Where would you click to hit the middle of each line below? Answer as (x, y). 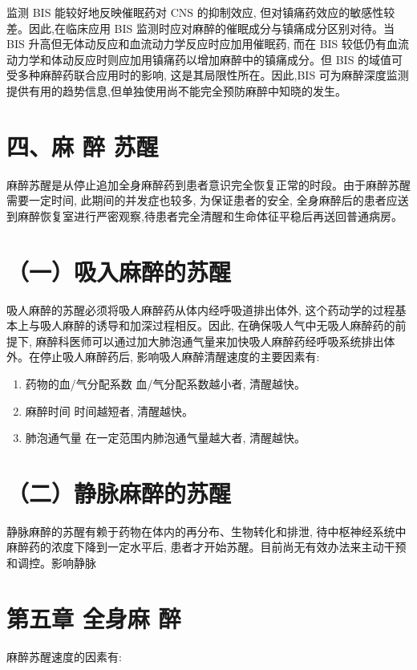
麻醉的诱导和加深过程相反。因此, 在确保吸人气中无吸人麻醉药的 (229, 325)
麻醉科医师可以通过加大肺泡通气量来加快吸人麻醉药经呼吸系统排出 (210, 341)
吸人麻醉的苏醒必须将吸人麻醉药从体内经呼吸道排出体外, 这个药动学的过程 (201, 309)
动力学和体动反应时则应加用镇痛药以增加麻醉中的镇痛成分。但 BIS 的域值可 (205, 59)
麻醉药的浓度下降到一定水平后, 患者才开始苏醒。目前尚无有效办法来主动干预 (206, 547)
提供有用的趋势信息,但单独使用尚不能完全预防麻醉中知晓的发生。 (176, 90)
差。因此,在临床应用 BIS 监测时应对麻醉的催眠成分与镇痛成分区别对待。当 (200, 28)
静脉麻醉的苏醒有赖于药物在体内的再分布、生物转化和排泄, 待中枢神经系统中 (206, 531)
